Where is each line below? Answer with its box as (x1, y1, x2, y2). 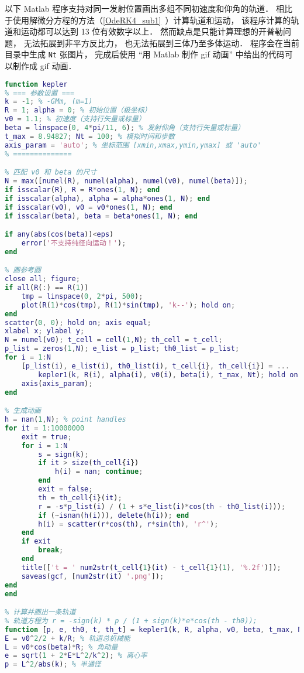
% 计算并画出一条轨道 (5, 608, 76, 617)
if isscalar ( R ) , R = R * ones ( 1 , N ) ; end (5, 185, 160, 194)
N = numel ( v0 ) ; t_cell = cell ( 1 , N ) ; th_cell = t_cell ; (5, 336, 223, 344)
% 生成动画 (5, 406, 41, 415)
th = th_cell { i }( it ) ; (38, 493, 122, 502)
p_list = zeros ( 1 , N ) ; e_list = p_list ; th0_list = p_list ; (5, 344, 240, 353)
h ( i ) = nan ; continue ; (54, 467, 143, 476)
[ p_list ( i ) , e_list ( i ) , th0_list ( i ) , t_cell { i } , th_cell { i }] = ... (21, 361, 290, 370)
